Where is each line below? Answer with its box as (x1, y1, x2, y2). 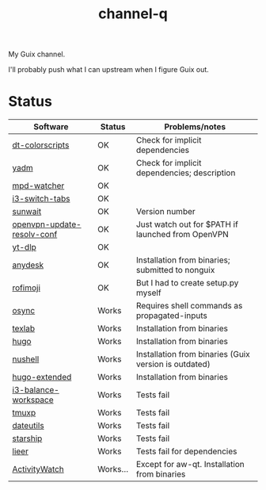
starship (12, 433, 43, 444)
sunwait (12, 206, 42, 217)
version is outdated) (135, 358, 211, 369)
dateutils (12, 420, 45, 431)
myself (135, 287, 161, 298)
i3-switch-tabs (12, 193, 70, 205)
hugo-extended (12, 372, 72, 383)
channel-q (97, 5, 169, 23)
